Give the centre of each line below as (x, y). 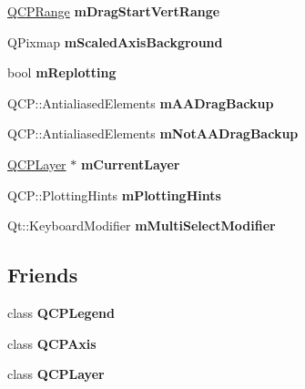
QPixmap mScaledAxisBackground (115, 41)
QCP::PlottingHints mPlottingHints (114, 194)
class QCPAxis (52, 343)
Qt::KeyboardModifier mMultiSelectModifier (142, 225)
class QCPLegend (61, 312)
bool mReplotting (62, 72)
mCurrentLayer (130, 164)
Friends (43, 275)
